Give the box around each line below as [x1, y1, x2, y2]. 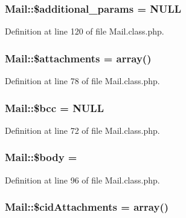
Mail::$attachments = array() [5, 50, 152, 65]
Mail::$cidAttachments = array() [5, 199, 169, 214]
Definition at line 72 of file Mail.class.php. [5, 124, 160, 136]
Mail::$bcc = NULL [5, 100, 104, 115]
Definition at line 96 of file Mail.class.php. [5, 173, 160, 186]
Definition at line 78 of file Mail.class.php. [5, 74, 160, 87]
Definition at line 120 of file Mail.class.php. [5, 25, 164, 38]
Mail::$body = [5, 150, 77, 165]
